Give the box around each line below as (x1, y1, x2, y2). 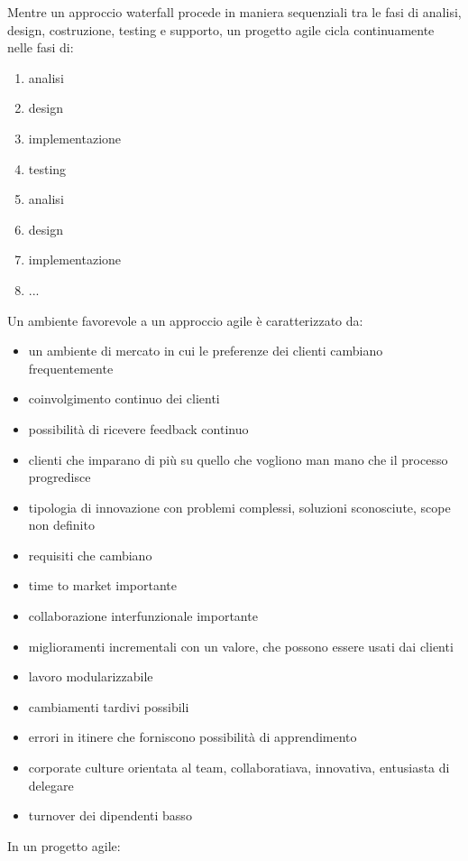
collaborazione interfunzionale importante (28, 606, 258, 625)
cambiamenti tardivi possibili (28, 697, 189, 716)
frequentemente (28, 358, 114, 377)
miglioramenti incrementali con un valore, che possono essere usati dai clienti (28, 636, 454, 655)
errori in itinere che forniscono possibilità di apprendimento (28, 727, 357, 746)
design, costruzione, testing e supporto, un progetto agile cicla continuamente (7, 20, 435, 39)
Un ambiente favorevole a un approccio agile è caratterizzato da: (7, 310, 363, 329)
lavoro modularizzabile (28, 667, 153, 686)
